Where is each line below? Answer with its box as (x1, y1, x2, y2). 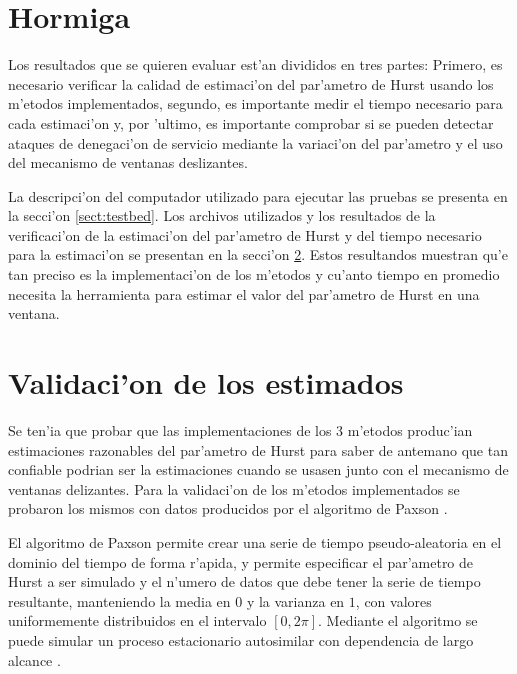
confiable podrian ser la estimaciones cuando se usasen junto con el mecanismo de (8, 459, 509, 480)
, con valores (355, 590, 432, 611)
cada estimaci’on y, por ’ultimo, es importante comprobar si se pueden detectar (8, 112, 494, 133)
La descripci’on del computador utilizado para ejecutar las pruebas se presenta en (8, 185, 508, 206)
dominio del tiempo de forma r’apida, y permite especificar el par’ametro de (8, 551, 474, 572)
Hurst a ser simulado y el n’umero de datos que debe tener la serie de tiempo (8, 571, 481, 592)
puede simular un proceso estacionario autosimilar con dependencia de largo (8, 629, 474, 650)
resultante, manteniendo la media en (8, 590, 231, 611)
